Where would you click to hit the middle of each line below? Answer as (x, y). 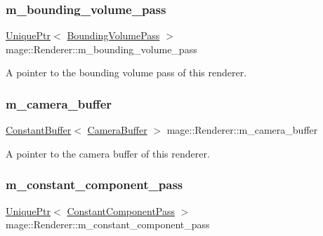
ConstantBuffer (39, 130)
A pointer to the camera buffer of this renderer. (108, 153)
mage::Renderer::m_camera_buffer (242, 130)
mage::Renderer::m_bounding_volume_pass (101, 49)
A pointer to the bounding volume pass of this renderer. (126, 72)
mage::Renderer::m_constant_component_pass (108, 224)
